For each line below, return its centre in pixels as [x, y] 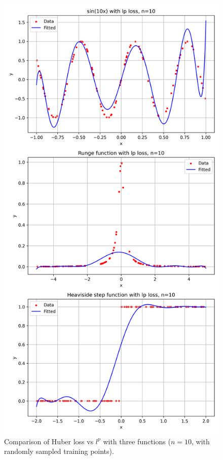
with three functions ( [137, 441]
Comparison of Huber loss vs [49, 441]
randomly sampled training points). [59, 451]
